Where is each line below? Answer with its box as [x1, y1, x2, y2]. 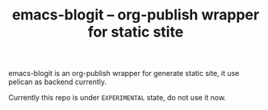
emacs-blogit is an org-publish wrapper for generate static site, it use [8, 69, 240, 78]
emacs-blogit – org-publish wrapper [11, 6, 260, 24]
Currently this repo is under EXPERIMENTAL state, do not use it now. [8, 93, 227, 103]
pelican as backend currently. [8, 77, 107, 87]
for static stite [87, 23, 184, 41]
